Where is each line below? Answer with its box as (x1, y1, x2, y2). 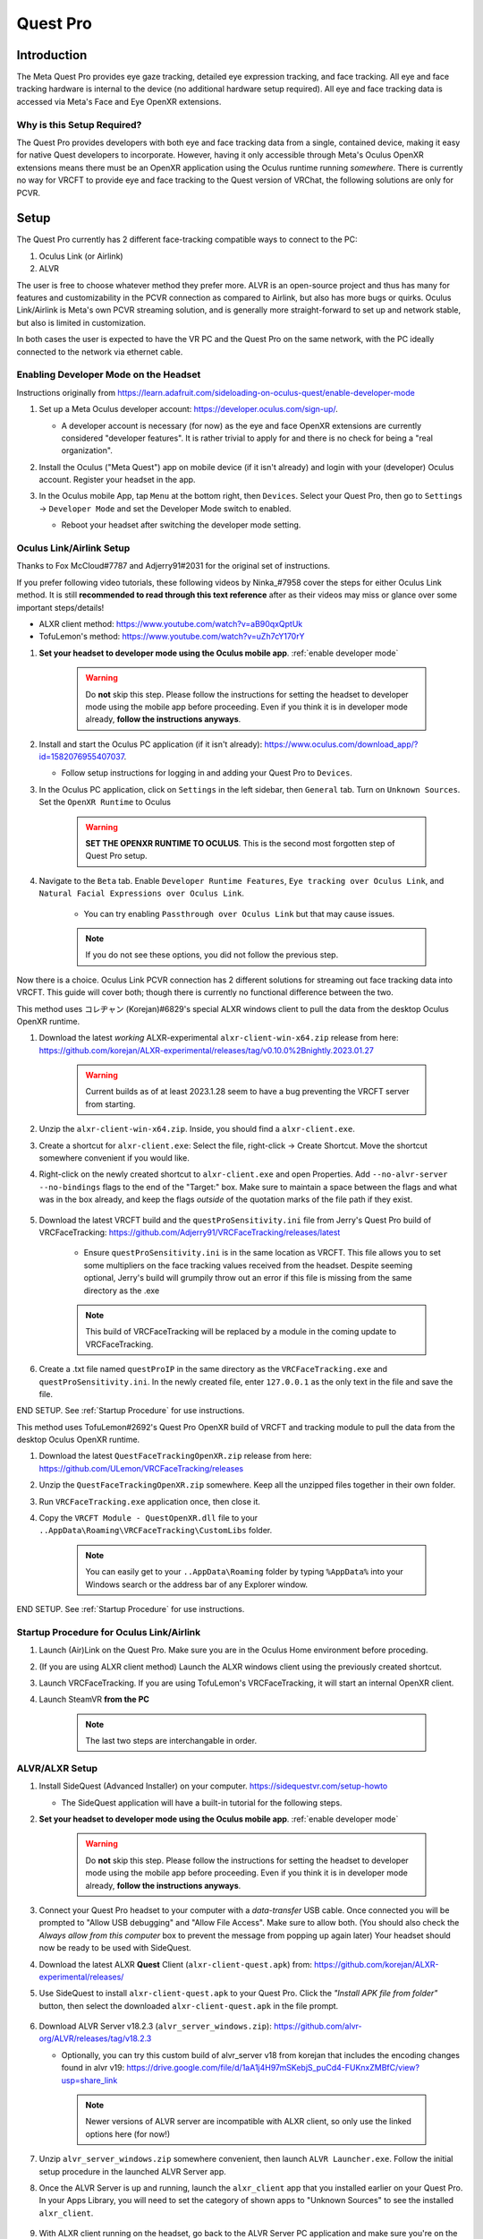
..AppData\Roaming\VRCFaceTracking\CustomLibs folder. (38, 1525, 273, 1536)
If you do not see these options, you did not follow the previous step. (85, 949, 339, 960)
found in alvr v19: (61, 2063, 125, 2073)
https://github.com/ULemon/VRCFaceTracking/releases (38, 1463, 244, 1473)
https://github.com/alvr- (273, 2020, 362, 2032)
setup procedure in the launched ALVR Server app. (38, 2166, 227, 2176)
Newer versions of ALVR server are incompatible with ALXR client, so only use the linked (85, 2116, 411, 2127)
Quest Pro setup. (85, 851, 148, 862)
